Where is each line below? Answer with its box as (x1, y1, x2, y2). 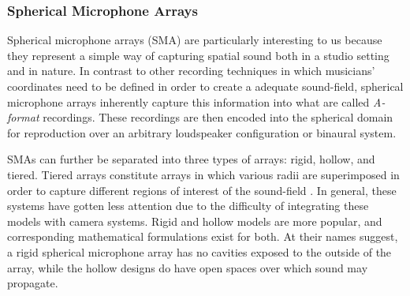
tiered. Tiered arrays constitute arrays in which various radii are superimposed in (7, 166, 400, 182)
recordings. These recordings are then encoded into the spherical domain (43, 109, 393, 126)
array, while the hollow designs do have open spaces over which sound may (7, 259, 368, 275)
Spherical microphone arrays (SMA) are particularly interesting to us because (7, 32, 382, 48)
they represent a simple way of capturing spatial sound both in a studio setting (7, 47, 389, 63)
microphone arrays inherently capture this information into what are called (7, 93, 370, 110)
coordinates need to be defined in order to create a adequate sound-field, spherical (7, 78, 404, 94)
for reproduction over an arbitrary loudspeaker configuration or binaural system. (7, 124, 397, 141)
